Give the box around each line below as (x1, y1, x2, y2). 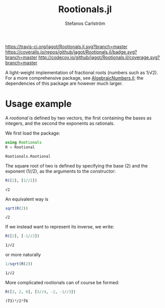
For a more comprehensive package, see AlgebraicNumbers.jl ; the (5, 75, 144, 81)
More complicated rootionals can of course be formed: (5, 280, 119, 286)
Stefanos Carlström (65, 20, 105, 26)
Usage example (5, 98, 72, 110)
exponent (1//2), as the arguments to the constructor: (5, 168, 116, 174)
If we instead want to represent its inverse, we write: (5, 224, 114, 230)
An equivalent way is (5, 196, 49, 202)
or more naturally (5, 252, 42, 258)
